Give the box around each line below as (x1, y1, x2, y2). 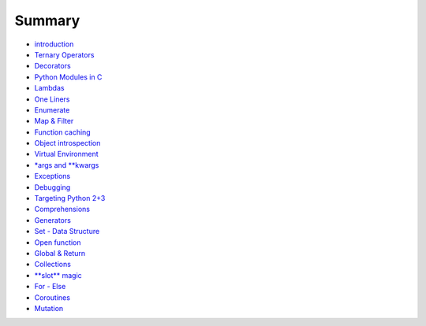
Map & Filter (34, 117, 74, 126)
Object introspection (34, 139, 101, 148)
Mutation (34, 303, 64, 313)
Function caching (34, 127, 91, 137)
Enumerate (34, 105, 70, 114)
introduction (34, 39, 74, 49)
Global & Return (34, 248, 86, 257)
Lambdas (34, 83, 65, 93)
